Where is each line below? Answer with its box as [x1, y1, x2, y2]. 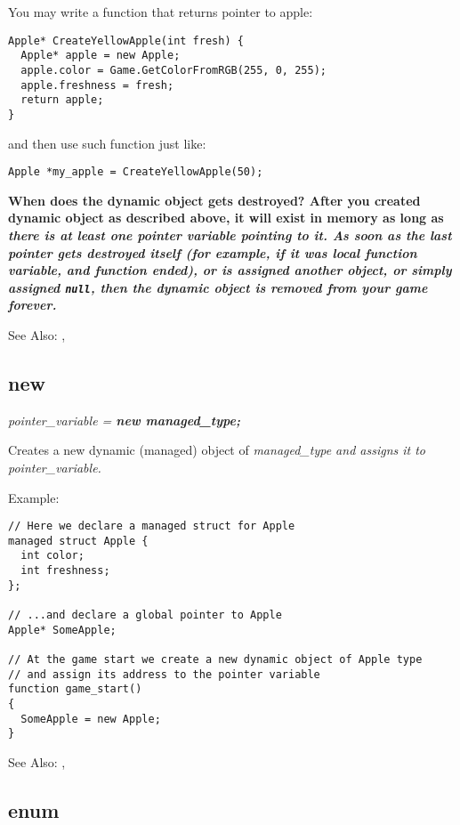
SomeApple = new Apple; [20, 712, 161, 725]
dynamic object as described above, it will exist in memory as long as [8, 208, 444, 227]
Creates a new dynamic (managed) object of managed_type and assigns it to [8, 441, 426, 459]
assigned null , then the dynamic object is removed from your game [8, 278, 428, 296]
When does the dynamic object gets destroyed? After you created [8, 190, 421, 209]
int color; [20, 549, 85, 562]
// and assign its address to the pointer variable [8, 667, 320, 681]
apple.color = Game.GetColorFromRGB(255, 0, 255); [20, 63, 327, 77]
